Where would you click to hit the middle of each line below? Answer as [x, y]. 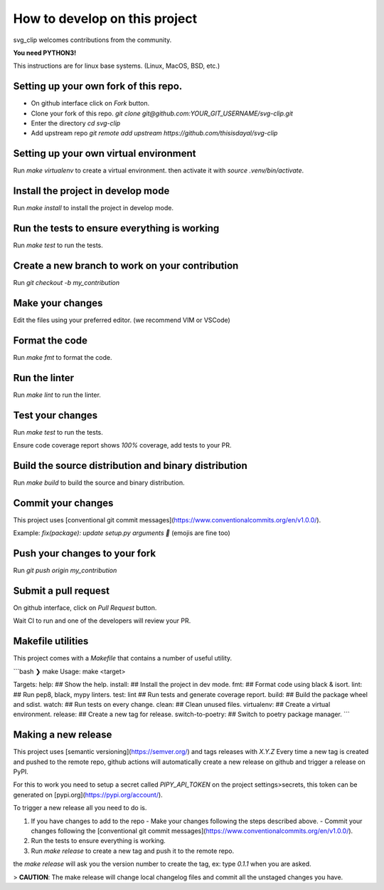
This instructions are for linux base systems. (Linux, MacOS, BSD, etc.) [117, 66]
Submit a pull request [62, 590]
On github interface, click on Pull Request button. [85, 608]
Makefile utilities [51, 641]
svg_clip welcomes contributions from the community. [92, 40]
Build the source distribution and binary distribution [130, 466]
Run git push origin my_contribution [65, 571]
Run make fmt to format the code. [63, 357]
